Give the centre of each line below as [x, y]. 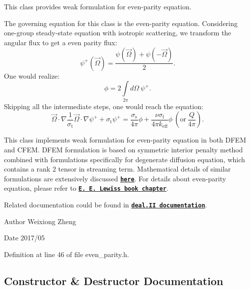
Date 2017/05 [25, 238]
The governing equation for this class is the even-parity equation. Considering [121, 23]
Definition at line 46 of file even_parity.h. [67, 254]
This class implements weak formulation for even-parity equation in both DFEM [125, 140]
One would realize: [32, 75]
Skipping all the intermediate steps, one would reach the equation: [104, 106]
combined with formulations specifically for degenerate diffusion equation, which [125, 159]
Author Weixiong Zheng [40, 221]
